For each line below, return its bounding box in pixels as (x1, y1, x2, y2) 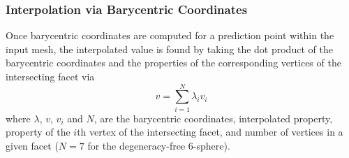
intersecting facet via (6, 69, 95, 83)
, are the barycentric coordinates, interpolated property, (94, 110, 333, 125)
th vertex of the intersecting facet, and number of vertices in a (77, 124, 343, 139)
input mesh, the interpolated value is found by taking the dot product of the (6, 41, 333, 56)
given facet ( (6, 138, 59, 152)
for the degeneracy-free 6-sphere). (87, 138, 230, 152)
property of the (6, 124, 70, 139)
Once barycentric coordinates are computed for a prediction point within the (6, 28, 334, 43)
